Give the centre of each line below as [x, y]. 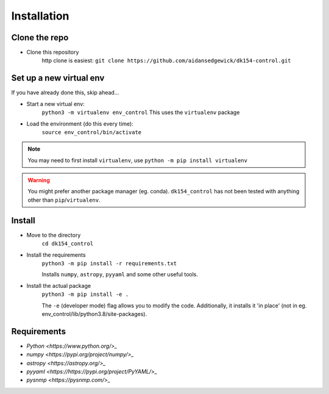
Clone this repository [53, 52]
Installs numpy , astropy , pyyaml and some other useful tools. [120, 274]
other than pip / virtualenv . [64, 200]
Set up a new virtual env [58, 78]
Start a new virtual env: [55, 104]
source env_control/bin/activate [92, 132]
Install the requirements [56, 255]
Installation [40, 16]
